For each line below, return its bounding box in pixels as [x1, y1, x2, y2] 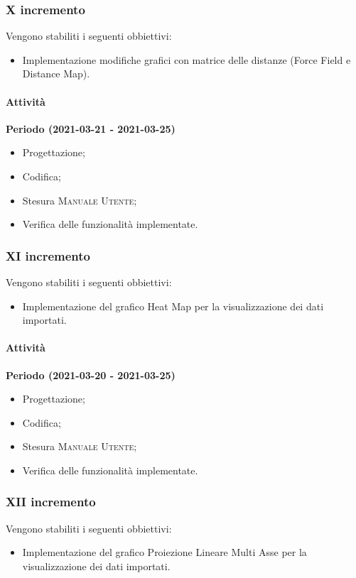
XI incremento [6, 246, 90, 264]
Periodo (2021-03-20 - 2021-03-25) [6, 367, 176, 382]
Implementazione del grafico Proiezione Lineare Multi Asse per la [22, 545, 307, 560]
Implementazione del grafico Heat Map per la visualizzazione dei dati [22, 298, 324, 313]
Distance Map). [22, 66, 90, 81]
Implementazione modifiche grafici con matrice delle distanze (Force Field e [22, 52, 351, 67]
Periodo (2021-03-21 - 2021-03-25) [6, 121, 176, 136]
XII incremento [6, 493, 96, 511]
